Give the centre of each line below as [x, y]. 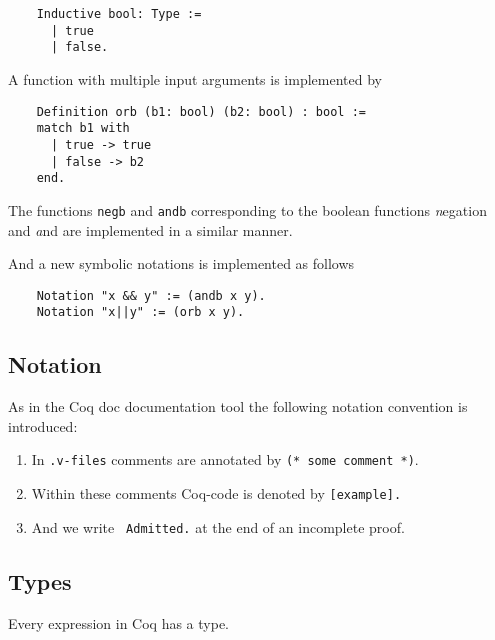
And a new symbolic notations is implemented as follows [181, 263]
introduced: [43, 425]
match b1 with [83, 128]
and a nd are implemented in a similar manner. [150, 229]
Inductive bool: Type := [119, 14]
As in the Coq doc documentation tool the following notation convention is [238, 406]
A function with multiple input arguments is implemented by [195, 78]
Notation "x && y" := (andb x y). [151, 295]
